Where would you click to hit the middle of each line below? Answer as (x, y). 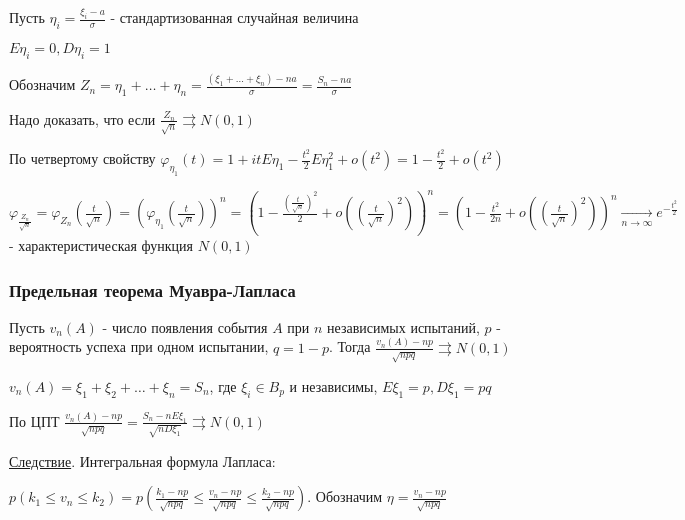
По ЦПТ (34, 420)
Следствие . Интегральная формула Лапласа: (142, 460)
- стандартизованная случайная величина (234, 17)
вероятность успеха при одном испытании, (139, 346)
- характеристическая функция (101, 245)
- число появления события (185, 326)
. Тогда (350, 346)
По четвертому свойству (82, 158)
